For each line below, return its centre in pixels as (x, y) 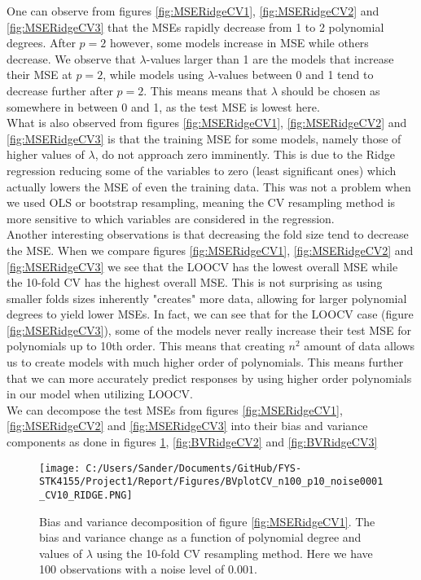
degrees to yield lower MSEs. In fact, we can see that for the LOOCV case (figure (210, 314)
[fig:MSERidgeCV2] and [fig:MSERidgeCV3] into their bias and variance (187, 426)
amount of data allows (360, 346)
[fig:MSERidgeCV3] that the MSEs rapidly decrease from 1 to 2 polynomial (195, 26)
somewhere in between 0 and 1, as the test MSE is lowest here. (163, 106)
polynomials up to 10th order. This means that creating (146, 346)
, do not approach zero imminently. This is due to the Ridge (245, 154)
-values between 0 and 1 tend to (294, 75)
